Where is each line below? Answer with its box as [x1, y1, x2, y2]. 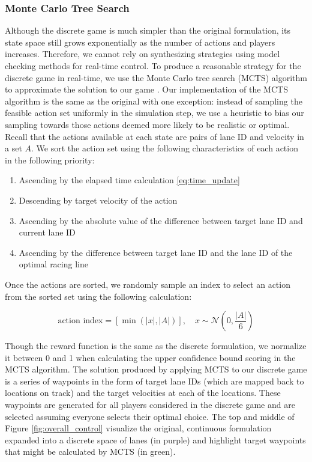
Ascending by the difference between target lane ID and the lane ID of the [19, 246, 293, 258]
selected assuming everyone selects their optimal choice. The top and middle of [5, 410, 295, 422]
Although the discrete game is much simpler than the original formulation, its [5, 24, 291, 37]
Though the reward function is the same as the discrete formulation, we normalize [5, 339, 307, 352]
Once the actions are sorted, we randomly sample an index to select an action [5, 278, 290, 290]
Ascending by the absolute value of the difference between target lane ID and [19, 214, 303, 226]
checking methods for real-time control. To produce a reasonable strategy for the [5, 59, 301, 71]
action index [58, 317, 103, 326]
